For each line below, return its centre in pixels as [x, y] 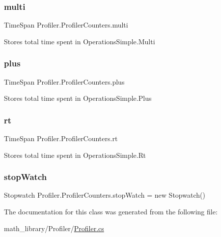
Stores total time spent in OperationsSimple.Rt [75, 155]
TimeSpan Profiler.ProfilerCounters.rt [61, 138]
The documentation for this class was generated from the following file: [111, 212]
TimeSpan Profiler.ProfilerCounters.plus [64, 81]
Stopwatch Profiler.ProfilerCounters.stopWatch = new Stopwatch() [105, 195]
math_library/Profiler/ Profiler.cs [54, 228]
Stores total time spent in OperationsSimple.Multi [80, 41]
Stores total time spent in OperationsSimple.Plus [78, 98]
